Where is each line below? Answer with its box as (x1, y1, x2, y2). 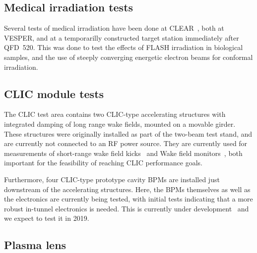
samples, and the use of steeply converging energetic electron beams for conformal (4, 51, 253, 62)
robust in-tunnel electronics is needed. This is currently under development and (4, 203, 249, 213)
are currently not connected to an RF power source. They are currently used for (4, 138, 248, 149)
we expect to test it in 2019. (4, 213, 89, 223)
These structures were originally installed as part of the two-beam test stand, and (4, 128, 253, 139)
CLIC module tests (4, 86, 104, 101)
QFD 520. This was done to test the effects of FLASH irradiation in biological (4, 42, 243, 52)
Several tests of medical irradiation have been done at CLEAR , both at (4, 23, 224, 33)
